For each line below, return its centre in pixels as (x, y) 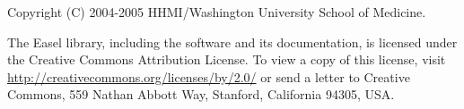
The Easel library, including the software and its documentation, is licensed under (232, 42)
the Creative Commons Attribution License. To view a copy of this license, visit (227, 59)
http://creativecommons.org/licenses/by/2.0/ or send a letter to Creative (209, 76)
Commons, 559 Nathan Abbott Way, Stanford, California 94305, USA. (201, 94)
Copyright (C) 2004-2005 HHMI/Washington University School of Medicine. (217, 12)
